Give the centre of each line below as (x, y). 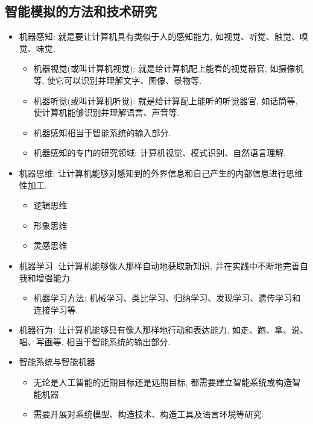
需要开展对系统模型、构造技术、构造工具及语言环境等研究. (149, 414)
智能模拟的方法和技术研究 (81, 11)
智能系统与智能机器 (57, 362)
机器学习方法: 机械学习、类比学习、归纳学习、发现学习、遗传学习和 (167, 298)
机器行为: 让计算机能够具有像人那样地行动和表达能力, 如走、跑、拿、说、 (163, 330)
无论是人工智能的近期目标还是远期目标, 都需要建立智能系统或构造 (163, 382)
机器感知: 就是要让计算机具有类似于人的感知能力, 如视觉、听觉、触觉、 (159, 36)
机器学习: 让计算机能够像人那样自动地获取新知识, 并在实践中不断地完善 (159, 265)
